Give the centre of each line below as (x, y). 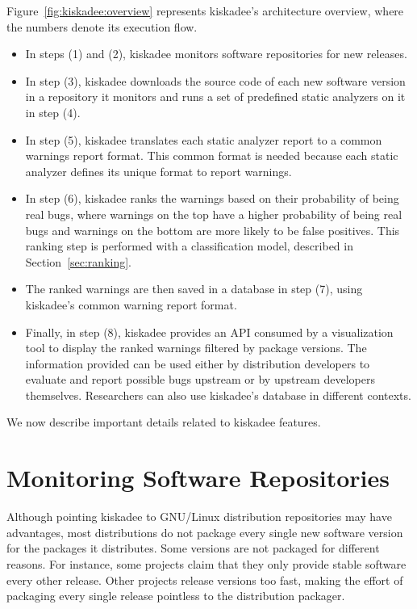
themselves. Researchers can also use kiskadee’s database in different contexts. (218, 395)
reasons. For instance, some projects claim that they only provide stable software (206, 563)
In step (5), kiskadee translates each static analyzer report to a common (204, 139)
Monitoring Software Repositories (198, 478)
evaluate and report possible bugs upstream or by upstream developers (200, 379)
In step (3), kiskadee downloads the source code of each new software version (215, 80)
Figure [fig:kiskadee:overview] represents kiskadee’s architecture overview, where (205, 10)
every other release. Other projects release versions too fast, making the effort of (205, 580)
